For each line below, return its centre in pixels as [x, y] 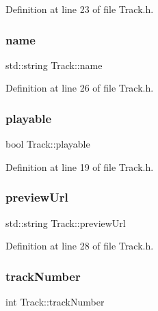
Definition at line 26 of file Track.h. [80, 88]
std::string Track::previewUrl [66, 222]
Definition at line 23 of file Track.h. [80, 9]
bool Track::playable [48, 144]
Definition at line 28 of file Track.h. [80, 246]
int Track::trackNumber [55, 302]
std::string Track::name [54, 65]
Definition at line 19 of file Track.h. [80, 166]
